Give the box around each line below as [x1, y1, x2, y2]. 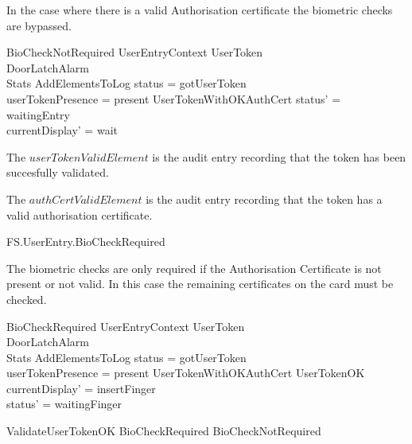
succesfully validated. [6, 164, 109, 181]
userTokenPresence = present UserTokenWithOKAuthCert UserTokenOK [6, 364, 365, 381]
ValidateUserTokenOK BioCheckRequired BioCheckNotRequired [6, 423, 321, 439]
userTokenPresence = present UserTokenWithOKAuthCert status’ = [6, 90, 341, 107]
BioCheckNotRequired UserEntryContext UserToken [6, 44, 263, 60]
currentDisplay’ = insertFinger [6, 380, 156, 396]
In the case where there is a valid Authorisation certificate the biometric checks [6, 2, 393, 18]
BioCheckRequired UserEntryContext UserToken [6, 317, 245, 334]
